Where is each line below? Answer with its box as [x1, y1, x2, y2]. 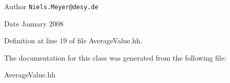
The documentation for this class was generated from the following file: [4, 52, 226, 63]
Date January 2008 [4, 18, 63, 29]
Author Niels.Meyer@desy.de [4, 1, 99, 11]
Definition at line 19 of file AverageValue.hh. [4, 35, 143, 46]
